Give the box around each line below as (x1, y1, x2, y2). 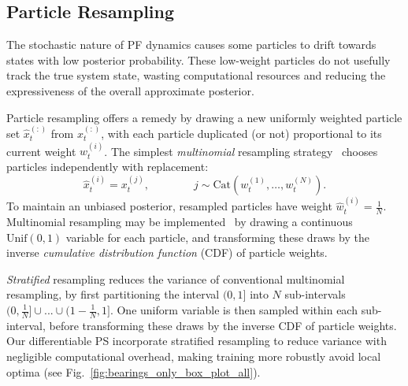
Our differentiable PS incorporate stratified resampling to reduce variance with (6, 332, 387, 349)
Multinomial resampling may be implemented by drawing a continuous (6, 213, 353, 230)
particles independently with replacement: (6, 158, 209, 174)
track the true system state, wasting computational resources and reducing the (6, 67, 386, 84)
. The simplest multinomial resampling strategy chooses (104, 143, 378, 159)
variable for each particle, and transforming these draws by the (65, 228, 369, 245)
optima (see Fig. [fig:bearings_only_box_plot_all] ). (6, 363, 261, 380)
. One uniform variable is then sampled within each (109, 302, 358, 317)
